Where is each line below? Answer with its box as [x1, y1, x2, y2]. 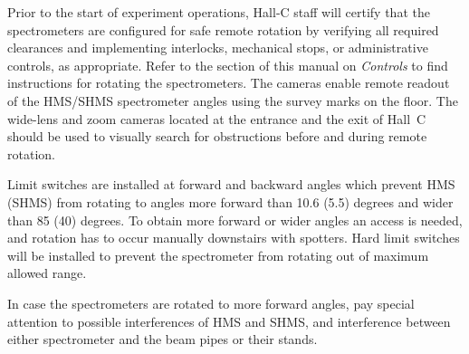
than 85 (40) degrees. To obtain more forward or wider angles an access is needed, [7, 210, 463, 229]
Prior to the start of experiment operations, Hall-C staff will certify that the [7, 3, 430, 21]
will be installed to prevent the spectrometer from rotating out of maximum [7, 245, 429, 264]
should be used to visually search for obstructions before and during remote [7, 127, 427, 146]
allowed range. [7, 263, 87, 282]
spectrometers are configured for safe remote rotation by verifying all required [7, 20, 439, 39]
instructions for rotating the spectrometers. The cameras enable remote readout [7, 73, 450, 92]
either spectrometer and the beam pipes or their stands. [7, 330, 318, 349]
